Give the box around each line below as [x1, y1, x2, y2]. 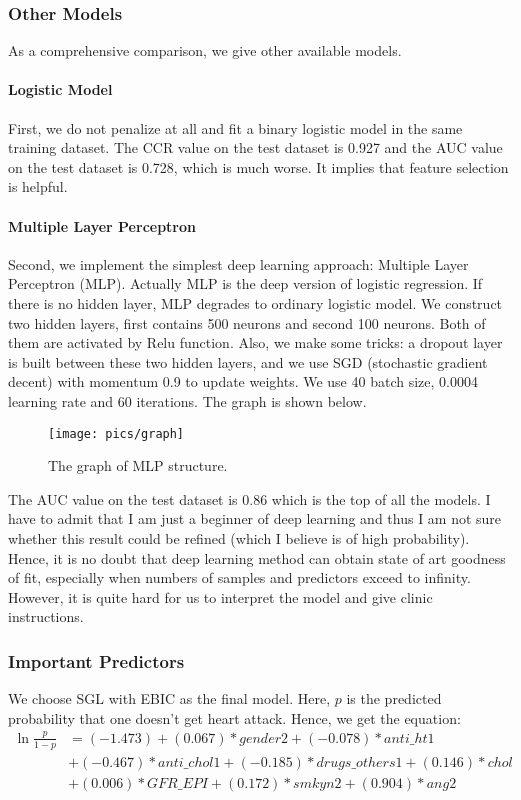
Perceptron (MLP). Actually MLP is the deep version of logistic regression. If [8, 273, 483, 294]
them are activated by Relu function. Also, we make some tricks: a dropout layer [8, 332, 503, 353]
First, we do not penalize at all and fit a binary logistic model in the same [8, 117, 463, 138]
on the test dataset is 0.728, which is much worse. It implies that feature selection [8, 156, 509, 177]
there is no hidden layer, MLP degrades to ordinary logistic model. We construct [8, 292, 503, 313]
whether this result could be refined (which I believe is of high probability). [8, 527, 470, 548]
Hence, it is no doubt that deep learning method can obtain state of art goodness [8, 547, 506, 568]
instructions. [8, 606, 84, 627]
